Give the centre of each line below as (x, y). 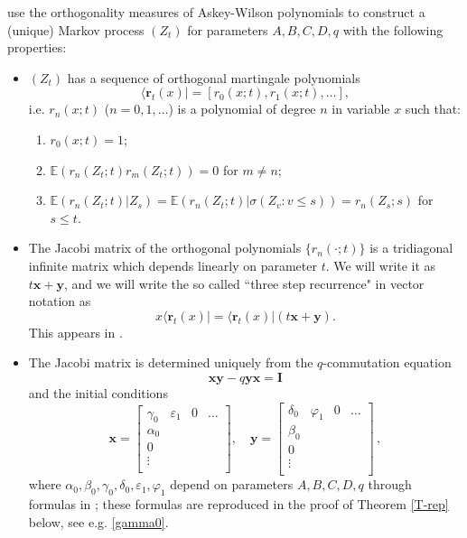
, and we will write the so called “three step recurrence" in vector (244, 283)
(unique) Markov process (76, 29)
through (390, 484)
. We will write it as (381, 265)
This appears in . (75, 332)
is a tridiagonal (411, 248)
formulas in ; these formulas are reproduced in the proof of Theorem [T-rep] (238, 504)
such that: (433, 109)
